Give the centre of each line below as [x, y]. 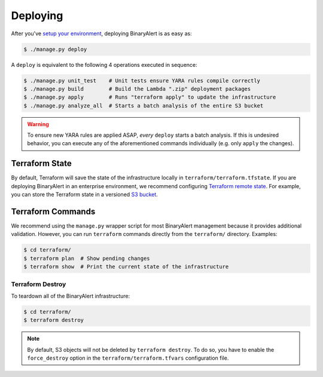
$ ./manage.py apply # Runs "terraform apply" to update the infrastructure [150, 97]
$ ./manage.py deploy [55, 49]
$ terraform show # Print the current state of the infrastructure [126, 267]
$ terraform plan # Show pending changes [87, 258]
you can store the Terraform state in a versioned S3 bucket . [84, 195]
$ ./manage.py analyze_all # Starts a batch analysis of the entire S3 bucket [144, 105]
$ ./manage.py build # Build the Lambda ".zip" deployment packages [137, 89]
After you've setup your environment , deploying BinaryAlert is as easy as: [101, 33]
